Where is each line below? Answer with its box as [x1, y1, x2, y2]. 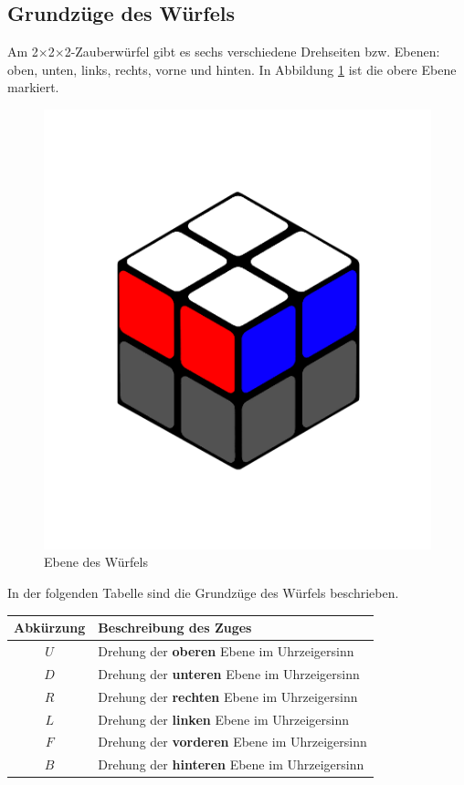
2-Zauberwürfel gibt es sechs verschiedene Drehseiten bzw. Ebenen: [64, 42, 440, 61]
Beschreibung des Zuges [98, 618, 252, 637]
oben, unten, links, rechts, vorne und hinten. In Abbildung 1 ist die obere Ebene [7, 59, 457, 78]
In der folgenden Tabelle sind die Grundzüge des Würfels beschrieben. [7, 583, 399, 602]
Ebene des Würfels [44, 552, 148, 571]
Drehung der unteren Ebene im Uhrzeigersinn [98, 664, 360, 683]
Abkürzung [14, 618, 86, 637]
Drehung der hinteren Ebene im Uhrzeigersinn [98, 755, 364, 774]
